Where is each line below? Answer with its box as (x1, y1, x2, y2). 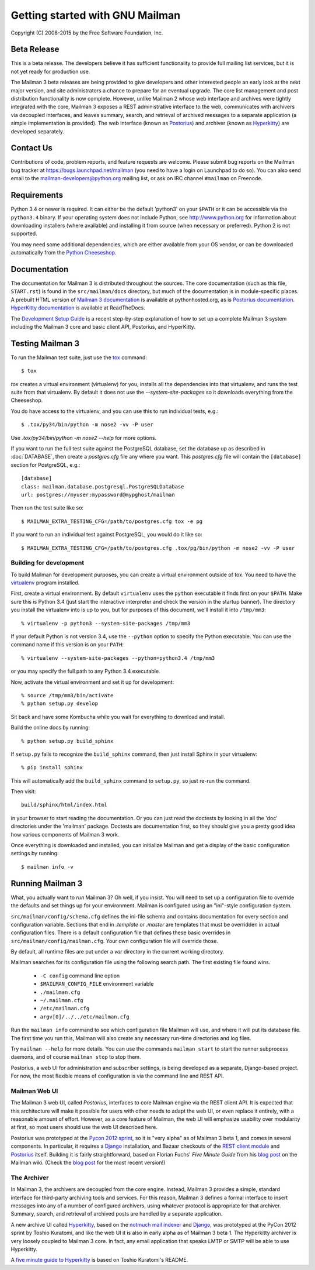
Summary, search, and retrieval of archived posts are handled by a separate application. (10, 1210, 223, 1217)
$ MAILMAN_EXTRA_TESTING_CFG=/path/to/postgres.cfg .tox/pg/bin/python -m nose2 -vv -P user (21, 545, 295, 551)
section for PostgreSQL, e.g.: (10, 461, 80, 468)
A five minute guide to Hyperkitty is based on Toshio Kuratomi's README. (10, 1257, 188, 1264)
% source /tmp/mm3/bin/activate (21, 692, 114, 698)
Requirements (10, 190, 64, 200)
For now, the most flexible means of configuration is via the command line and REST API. (10, 1072, 225, 1079)
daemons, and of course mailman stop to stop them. (10, 1054, 141, 1061)
